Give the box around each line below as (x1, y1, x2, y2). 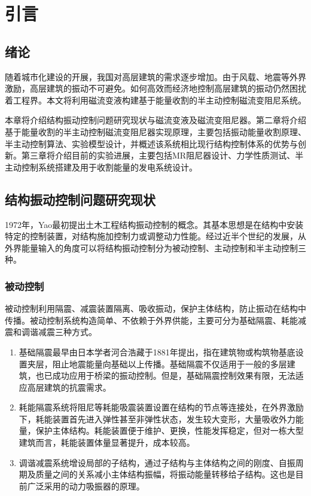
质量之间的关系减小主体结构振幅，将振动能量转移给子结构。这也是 (35, 468, 295, 480)
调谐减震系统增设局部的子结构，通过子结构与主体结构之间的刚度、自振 (19, 456, 295, 468)
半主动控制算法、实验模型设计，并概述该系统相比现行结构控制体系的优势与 (5, 137, 298, 150)
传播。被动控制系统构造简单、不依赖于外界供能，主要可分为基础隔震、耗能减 (5, 314, 306, 326)
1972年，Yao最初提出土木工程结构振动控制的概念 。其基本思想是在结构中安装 (5, 218, 304, 230)
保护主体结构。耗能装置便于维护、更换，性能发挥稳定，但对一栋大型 (35, 424, 304, 437)
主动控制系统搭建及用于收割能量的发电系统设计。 (5, 160, 197, 173)
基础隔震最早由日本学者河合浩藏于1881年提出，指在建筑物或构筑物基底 (19, 345, 295, 358)
